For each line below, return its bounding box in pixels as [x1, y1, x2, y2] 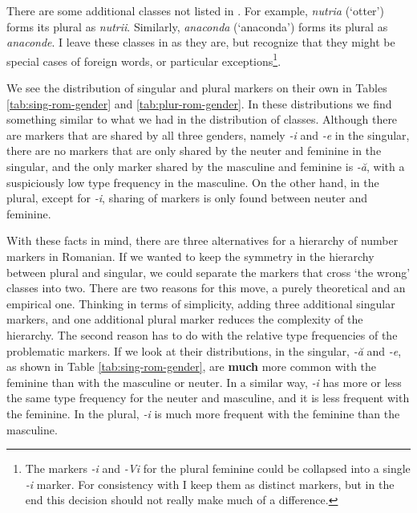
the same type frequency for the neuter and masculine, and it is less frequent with [6, 389, 410, 406]
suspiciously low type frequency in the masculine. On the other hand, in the [6, 173, 379, 190]
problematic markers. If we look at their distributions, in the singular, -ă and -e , [6, 342, 402, 359]
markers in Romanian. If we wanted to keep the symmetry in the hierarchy [6, 247, 374, 264]
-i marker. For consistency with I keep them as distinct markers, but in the [25, 475, 395, 492]
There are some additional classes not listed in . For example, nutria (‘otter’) [6, 2, 384, 18]
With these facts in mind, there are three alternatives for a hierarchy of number [6, 232, 399, 249]
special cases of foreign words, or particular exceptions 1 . [6, 50, 281, 69]
